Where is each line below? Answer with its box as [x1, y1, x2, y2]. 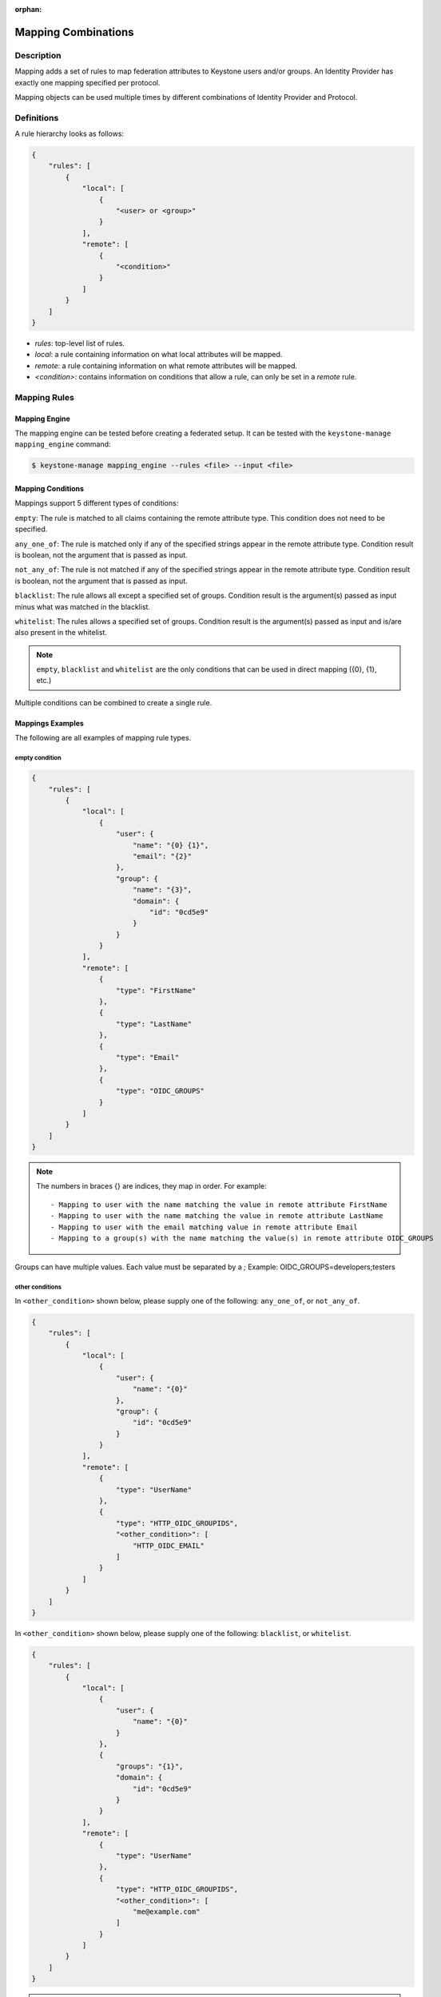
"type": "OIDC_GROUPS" [116, 1086, 205, 1096]
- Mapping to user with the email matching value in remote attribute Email [50, 1222, 359, 1232]
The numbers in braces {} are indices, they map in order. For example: [36, 1181, 267, 1191]
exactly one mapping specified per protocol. [14, 77, 161, 87]
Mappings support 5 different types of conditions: [14, 498, 179, 508]
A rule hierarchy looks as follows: [14, 129, 124, 139]
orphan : [14, 5, 42, 14]
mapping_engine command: [14, 439, 111, 449]
